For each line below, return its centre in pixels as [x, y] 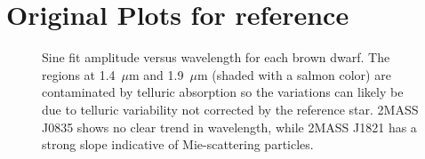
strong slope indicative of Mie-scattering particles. [178, 144]
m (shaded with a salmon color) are [294, 74]
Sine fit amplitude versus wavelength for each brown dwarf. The [216, 57]
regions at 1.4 [79, 74]
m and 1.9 [156, 74]
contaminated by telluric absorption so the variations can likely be [223, 92]
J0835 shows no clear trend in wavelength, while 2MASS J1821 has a [229, 127]
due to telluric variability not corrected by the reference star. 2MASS [230, 109]
